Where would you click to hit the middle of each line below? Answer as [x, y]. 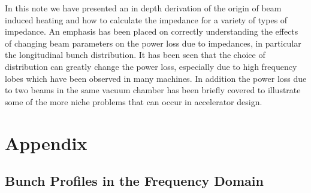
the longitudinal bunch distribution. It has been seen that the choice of [135, 55]
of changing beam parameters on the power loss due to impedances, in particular [153, 43]
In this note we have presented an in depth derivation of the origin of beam [143, 8]
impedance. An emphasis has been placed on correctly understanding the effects [152, 31]
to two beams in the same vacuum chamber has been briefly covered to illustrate [153, 90]
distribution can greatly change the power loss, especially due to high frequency [151, 66]
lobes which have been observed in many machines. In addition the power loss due [156, 78]
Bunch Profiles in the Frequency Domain [134, 181]
